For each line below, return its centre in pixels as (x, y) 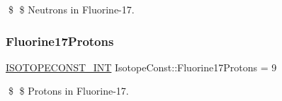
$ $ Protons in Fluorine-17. (68, 91)
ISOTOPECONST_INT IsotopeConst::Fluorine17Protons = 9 (141, 67)
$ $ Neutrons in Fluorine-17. (71, 9)
